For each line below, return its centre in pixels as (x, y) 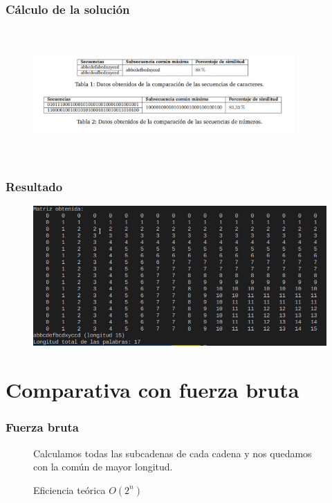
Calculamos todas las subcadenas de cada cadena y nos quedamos (173, 453)
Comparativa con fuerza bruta (153, 390)
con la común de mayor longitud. (103, 467)
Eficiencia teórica (70, 489)
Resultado (34, 186)
